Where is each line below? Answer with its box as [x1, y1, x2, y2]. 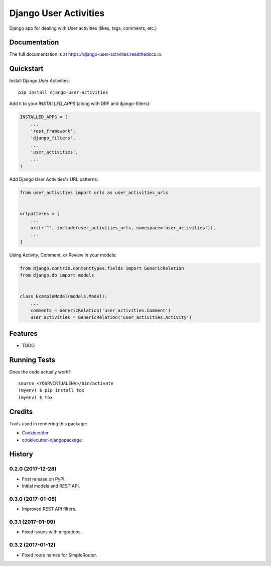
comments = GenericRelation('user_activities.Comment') [30, 307, 171, 313]
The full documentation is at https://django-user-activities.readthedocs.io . [9, 51, 163, 57]
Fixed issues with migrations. [22, 529, 82, 535]
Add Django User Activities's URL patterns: [9, 176, 98, 182]
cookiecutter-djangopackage [22, 437, 82, 443]
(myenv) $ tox [18, 395, 53, 400]
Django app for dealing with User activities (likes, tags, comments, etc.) [9, 25, 157, 31]
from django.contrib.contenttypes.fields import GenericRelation [20, 265, 184, 271]
